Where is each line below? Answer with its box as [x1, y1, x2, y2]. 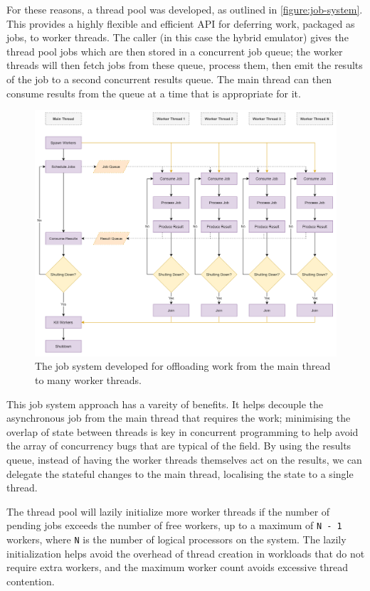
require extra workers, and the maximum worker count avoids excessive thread [6, 560, 349, 575]
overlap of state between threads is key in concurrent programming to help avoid [6, 424, 359, 439]
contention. [6, 573, 55, 588]
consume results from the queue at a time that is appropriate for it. [6, 85, 301, 100]
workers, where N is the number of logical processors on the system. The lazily [6, 532, 347, 547]
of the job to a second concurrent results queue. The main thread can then [6, 71, 332, 86]
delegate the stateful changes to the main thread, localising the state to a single [6, 466, 354, 481]
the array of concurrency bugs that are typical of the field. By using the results [6, 438, 351, 453]
